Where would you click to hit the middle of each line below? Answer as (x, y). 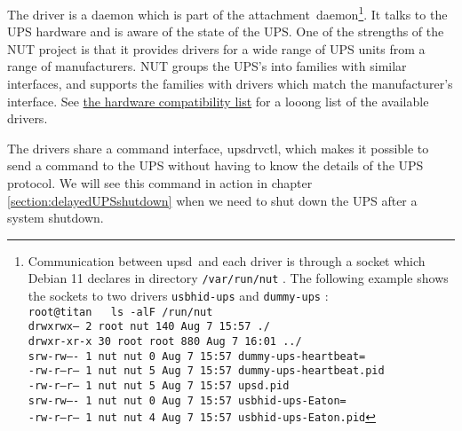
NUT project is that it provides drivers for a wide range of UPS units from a (216, 48)
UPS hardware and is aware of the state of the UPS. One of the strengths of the (226, 31)
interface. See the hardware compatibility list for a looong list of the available (218, 101)
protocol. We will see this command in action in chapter (160, 183)
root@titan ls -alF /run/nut (120, 312)
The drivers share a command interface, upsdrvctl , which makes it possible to (218, 148)
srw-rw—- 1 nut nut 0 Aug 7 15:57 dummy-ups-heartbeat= (197, 356)
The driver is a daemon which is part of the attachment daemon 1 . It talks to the (227, 13)
